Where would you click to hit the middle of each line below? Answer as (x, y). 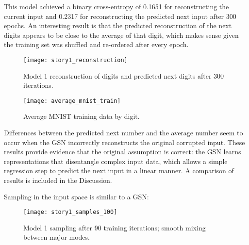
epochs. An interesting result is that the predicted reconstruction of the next (118, 25)
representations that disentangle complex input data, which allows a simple (116, 161)
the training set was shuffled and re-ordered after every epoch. (96, 44)
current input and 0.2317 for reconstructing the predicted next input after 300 (120, 16)
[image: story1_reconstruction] (75, 60)
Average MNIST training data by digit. (82, 116)
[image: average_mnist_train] (72, 101)
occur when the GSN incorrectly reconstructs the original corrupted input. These (124, 142)
